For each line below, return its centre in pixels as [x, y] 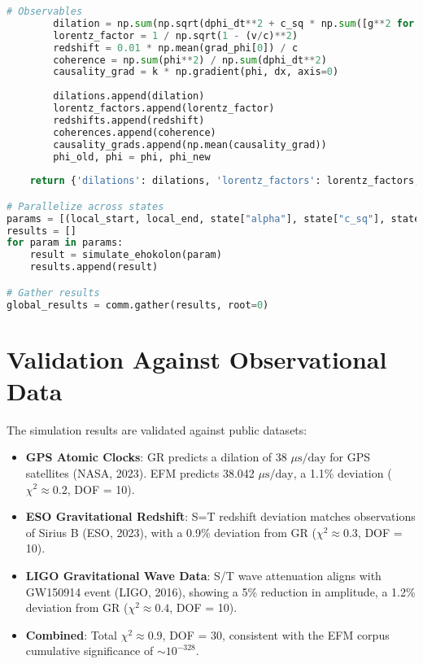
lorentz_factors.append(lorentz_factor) [164, 108]
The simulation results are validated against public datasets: [157, 429]
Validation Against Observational [197, 358]
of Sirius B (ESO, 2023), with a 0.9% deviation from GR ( [171, 532]
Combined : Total [71, 634]
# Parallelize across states [85, 206]
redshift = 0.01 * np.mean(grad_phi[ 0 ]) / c [176, 48]
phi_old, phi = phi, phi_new [132, 157]
